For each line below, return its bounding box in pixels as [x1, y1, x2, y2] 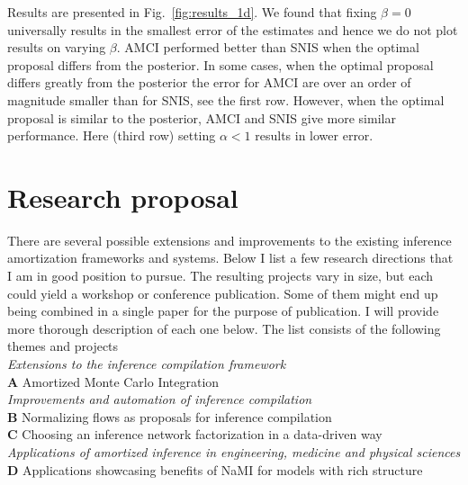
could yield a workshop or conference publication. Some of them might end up [7, 283, 438, 302]
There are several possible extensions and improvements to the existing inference [7, 230, 452, 249]
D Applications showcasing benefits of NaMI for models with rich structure [7, 460, 423, 479]
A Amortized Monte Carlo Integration [7, 372, 220, 391]
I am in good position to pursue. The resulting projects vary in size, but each [7, 266, 434, 285]
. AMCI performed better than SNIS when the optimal [116, 38, 419, 57]
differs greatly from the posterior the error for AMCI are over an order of [7, 73, 411, 92]
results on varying [7, 38, 106, 57]
